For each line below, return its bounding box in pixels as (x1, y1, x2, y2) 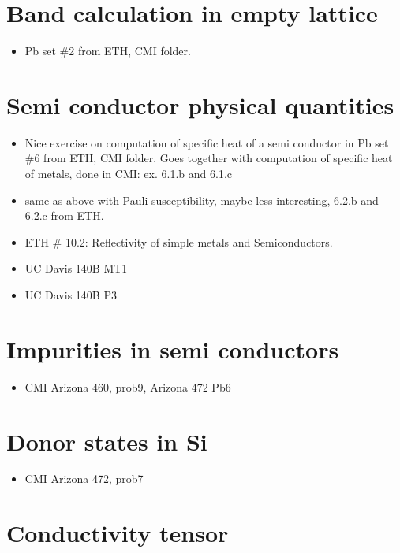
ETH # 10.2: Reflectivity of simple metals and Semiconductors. (24, 233, 333, 250)
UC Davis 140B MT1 (24, 260, 128, 276)
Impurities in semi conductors (6, 332, 339, 365)
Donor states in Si (6, 425, 207, 457)
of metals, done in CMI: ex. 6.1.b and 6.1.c (24, 165, 232, 182)
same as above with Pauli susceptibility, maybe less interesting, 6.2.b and (24, 191, 379, 208)
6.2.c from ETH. (24, 207, 104, 224)
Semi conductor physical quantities (6, 88, 394, 121)
